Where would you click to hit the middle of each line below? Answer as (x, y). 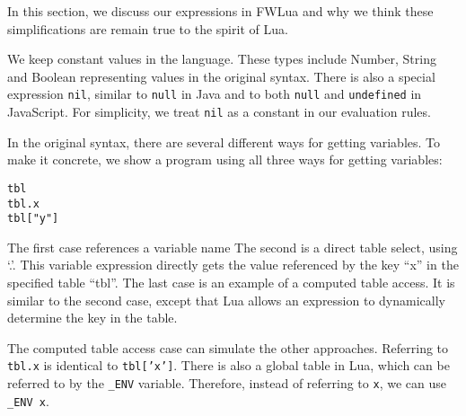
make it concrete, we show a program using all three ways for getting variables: (225, 159)
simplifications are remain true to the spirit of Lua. (148, 28)
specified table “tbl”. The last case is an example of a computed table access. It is (231, 283)
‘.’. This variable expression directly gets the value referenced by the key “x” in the (233, 265)
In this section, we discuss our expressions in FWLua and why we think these (220, 11)
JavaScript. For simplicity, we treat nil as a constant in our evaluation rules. (219, 112)
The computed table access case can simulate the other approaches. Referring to (228, 347)
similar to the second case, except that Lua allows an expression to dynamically (226, 300)
